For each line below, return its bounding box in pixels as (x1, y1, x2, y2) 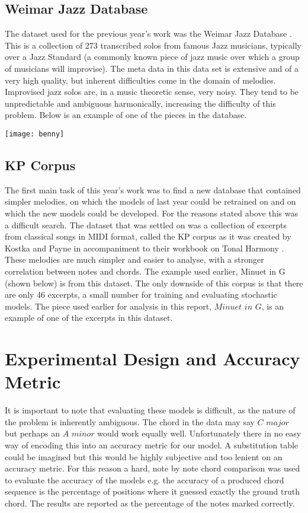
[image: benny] (5, 129, 65, 138)
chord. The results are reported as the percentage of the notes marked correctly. (5, 497, 295, 509)
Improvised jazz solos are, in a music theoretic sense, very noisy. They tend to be (5, 85, 299, 98)
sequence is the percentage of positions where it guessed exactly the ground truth (5, 485, 300, 498)
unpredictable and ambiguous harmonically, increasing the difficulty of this (5, 97, 276, 109)
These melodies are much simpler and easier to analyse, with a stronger (5, 253, 264, 266)
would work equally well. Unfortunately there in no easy (97, 427, 301, 439)
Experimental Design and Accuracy (5, 346, 300, 371)
